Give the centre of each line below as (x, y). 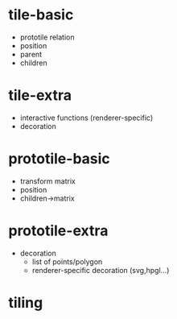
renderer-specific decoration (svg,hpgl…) (101, 270)
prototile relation (47, 37)
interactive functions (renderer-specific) (86, 118)
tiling (26, 302)
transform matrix (48, 181)
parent (31, 54)
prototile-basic (59, 159)
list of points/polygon (67, 261)
